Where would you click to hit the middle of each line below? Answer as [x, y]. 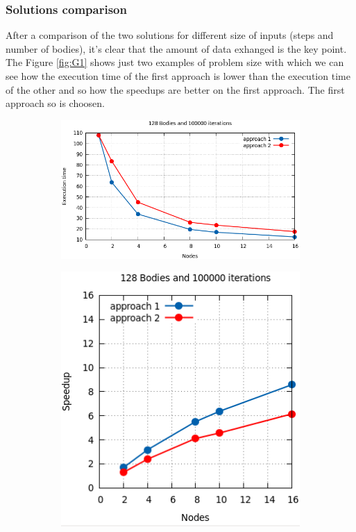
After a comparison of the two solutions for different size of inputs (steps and [170, 35]
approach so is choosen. [55, 103]
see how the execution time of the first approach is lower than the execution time [178, 76]
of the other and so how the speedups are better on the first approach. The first [175, 89]
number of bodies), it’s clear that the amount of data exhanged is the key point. [176, 48]
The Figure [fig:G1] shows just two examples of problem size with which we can [175, 62]
